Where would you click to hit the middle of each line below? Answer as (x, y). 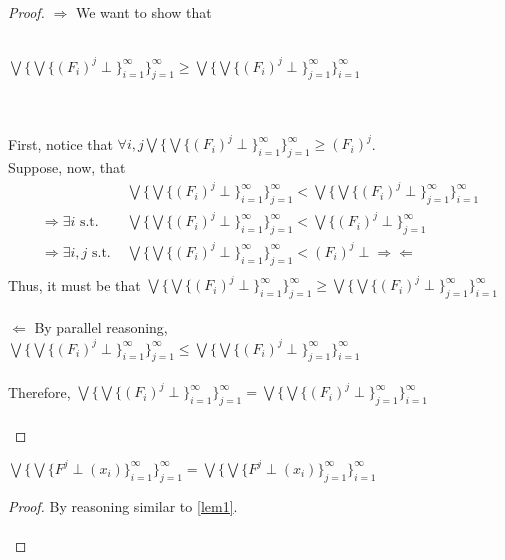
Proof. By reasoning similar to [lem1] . (123, 505)
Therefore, (39, 391)
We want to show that (143, 12)
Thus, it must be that (74, 284)
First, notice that (60, 143)
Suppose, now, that (67, 166)
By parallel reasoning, (101, 327)
